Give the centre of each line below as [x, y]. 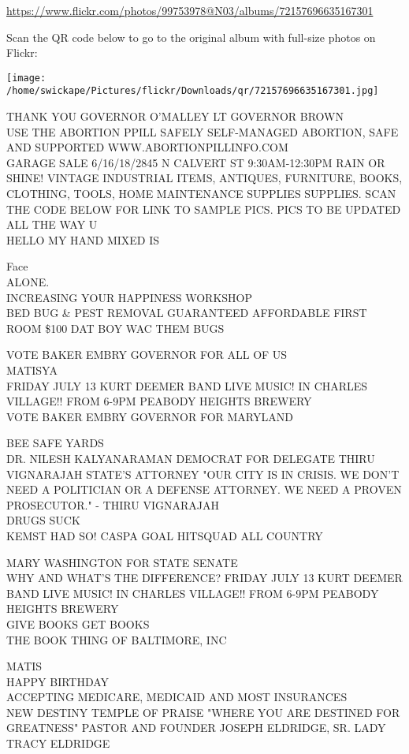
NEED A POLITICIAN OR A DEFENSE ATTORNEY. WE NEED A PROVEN [204, 489]
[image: [26, 78]
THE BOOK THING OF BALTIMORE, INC [117, 639]
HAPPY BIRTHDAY [58, 681]
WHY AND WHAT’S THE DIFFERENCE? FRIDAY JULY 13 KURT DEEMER [204, 578]
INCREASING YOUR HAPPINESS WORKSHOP [130, 297]
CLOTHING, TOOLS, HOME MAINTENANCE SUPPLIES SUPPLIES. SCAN [201, 194]
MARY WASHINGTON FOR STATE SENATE [122, 562]
